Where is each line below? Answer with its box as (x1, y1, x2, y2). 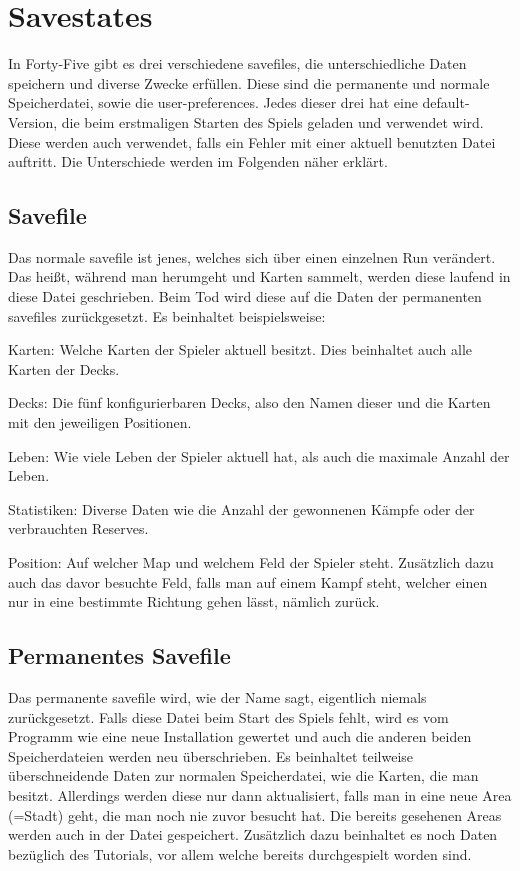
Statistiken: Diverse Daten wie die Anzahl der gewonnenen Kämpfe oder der (8, 498, 475, 519)
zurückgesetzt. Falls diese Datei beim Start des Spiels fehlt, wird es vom (8, 706, 449, 727)
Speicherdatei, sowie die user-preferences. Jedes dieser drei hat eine (8, 92, 418, 113)
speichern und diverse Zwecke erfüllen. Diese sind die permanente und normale (8, 72, 490, 93)
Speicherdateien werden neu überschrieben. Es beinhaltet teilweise (8, 745, 414, 766)
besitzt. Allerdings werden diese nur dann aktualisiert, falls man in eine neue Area (8, 784, 512, 805)
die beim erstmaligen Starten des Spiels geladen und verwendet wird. (61, 111, 484, 132)
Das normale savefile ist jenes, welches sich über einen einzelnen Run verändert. (8, 246, 496, 267)
